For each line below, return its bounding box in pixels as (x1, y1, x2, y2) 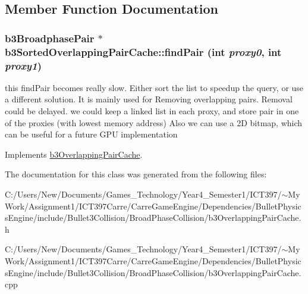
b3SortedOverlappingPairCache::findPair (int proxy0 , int (5, 44, 282, 59)
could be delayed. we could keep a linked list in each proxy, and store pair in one (5, 105, 299, 117)
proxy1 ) (5, 58, 42, 73)
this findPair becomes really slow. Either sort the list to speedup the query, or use (5, 81, 304, 93)
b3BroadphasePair (5, 30, 95, 45)
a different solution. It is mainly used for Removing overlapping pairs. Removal (5, 93, 293, 105)
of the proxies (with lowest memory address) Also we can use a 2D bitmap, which (5, 116, 303, 129)
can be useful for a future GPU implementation (5, 128, 178, 140)
